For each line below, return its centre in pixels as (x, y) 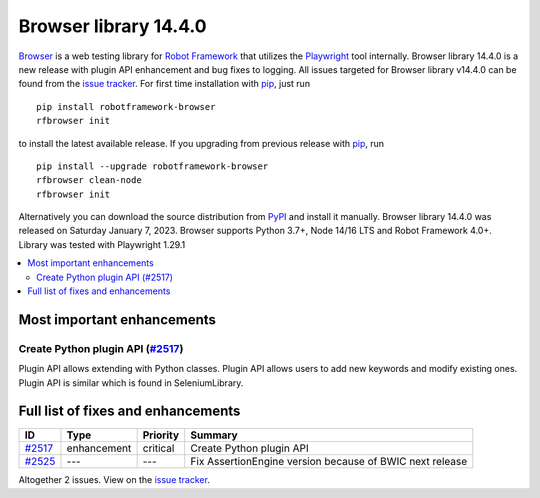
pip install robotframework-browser (126, 106)
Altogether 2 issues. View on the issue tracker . (114, 480)
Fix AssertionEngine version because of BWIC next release (329, 462)
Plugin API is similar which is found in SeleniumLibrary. (131, 382)
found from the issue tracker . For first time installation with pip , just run (164, 84)
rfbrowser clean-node (89, 180)
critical (158, 448)
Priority (161, 435)
